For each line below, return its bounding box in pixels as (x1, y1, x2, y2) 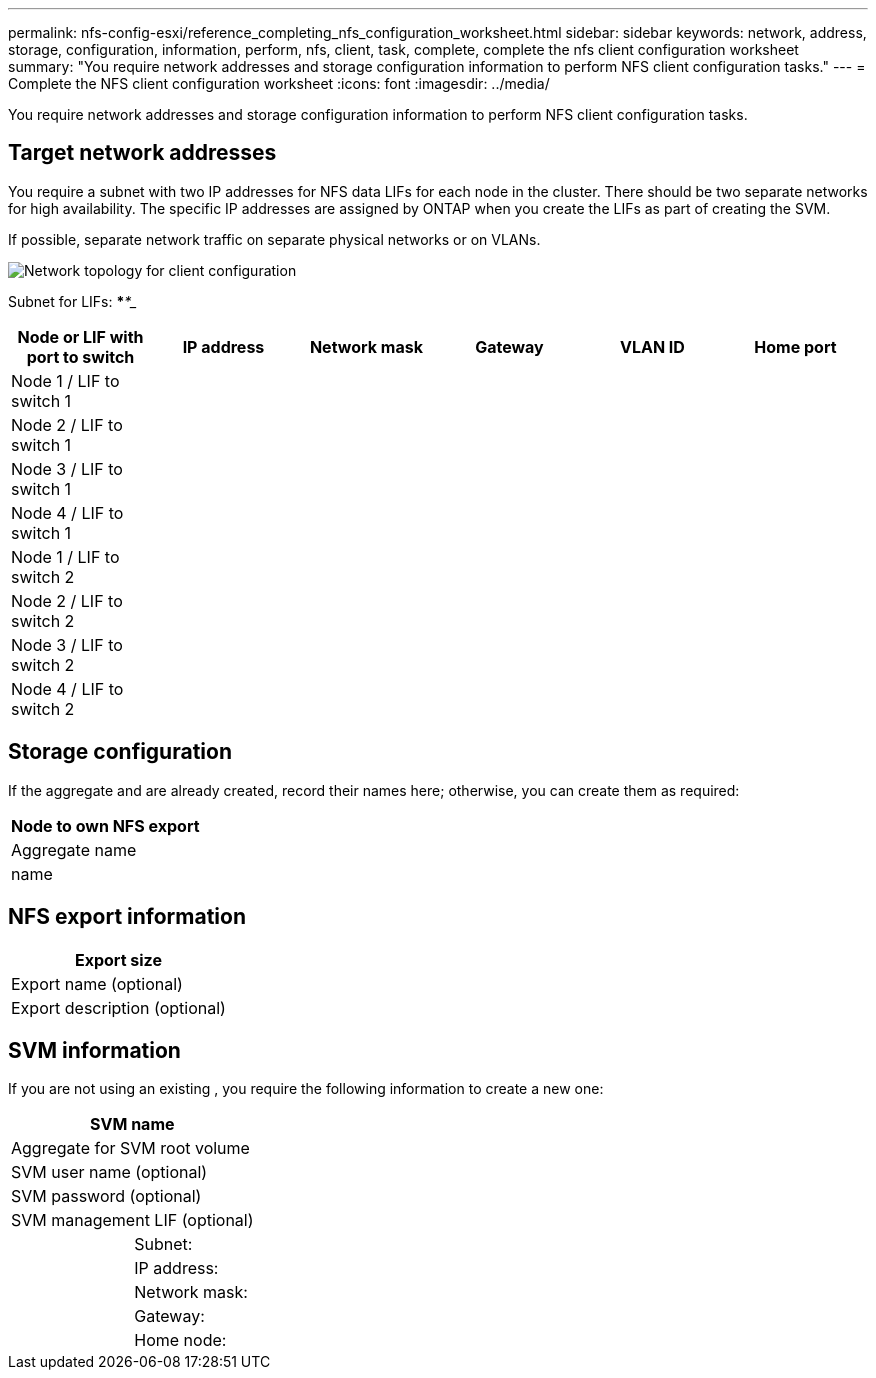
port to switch (26, 346, 135, 367)
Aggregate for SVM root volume (11, 1138, 250, 1159)
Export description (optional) (11, 997, 226, 1018)
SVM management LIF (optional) (11, 1210, 254, 1231)
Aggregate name (11, 839, 137, 860)
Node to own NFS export (11, 815, 200, 836)
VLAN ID (619, 336, 685, 357)
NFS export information (8, 904, 247, 930)
